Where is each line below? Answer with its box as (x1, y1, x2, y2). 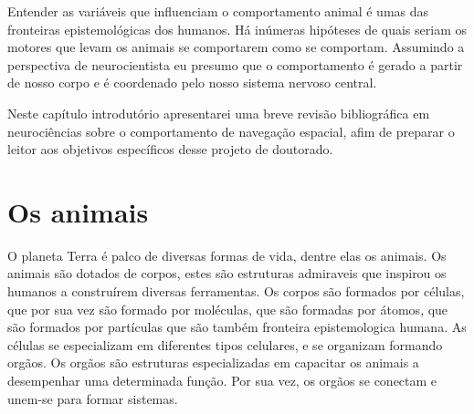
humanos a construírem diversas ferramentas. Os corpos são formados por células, (7, 282, 465, 301)
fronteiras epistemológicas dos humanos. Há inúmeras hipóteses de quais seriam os (7, 19, 468, 38)
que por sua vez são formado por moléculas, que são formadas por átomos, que (7, 299, 448, 318)
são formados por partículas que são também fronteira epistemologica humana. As (7, 317, 467, 336)
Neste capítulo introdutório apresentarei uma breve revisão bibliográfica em (7, 103, 430, 122)
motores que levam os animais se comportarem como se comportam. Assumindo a (7, 37, 465, 57)
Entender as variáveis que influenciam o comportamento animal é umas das (7, 2, 429, 20)
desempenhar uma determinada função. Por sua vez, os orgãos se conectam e (7, 371, 437, 390)
